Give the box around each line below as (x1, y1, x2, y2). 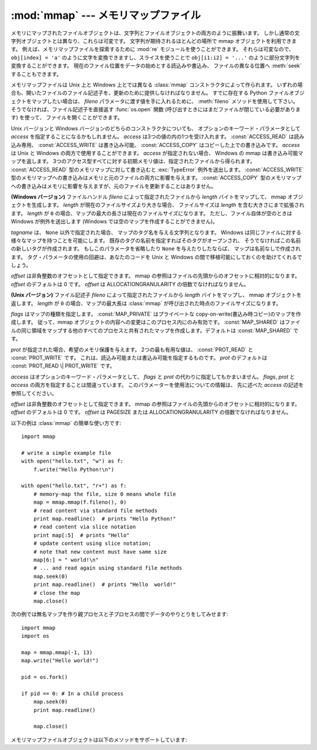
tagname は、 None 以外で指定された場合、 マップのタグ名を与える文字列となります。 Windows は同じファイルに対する (11, 229, 302, 236)
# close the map (33, 590, 80, 596)
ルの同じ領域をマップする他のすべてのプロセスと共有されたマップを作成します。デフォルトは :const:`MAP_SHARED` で (11, 327, 299, 334)
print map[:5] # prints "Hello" (33, 532, 130, 538)
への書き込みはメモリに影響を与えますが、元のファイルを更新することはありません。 (11, 182, 217, 189)
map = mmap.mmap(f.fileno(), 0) (33, 499, 127, 505)
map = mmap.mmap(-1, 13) (21, 649, 93, 655)
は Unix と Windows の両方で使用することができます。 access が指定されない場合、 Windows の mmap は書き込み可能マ (11, 150, 303, 157)
